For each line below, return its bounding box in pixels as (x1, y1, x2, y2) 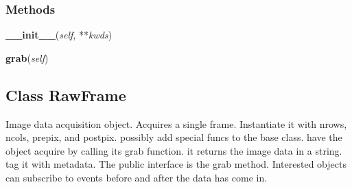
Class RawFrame (5, 84, 126, 105)
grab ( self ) (5, 50, 49, 65)
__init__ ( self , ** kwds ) (5, 27, 112, 42)
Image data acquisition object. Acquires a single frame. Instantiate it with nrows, (5, 116, 347, 131)
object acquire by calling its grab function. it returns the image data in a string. (5, 143, 342, 157)
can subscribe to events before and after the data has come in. (5, 170, 268, 184)
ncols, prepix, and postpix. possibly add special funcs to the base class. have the (5, 130, 342, 144)
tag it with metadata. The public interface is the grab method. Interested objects (5, 157, 347, 171)
